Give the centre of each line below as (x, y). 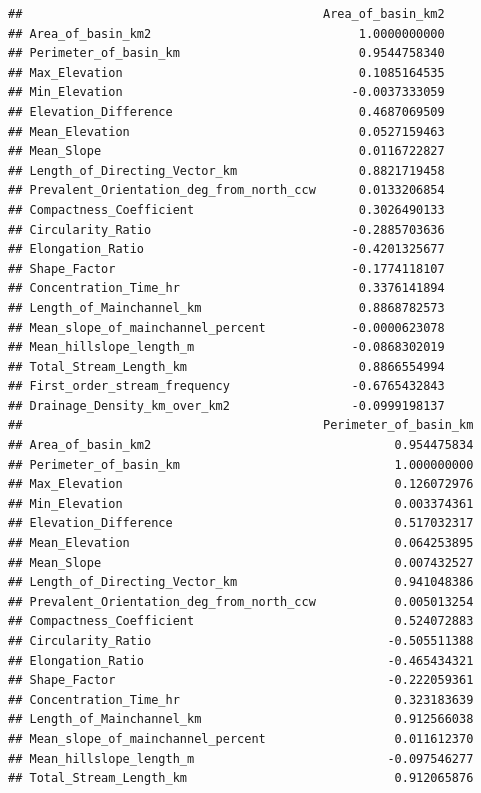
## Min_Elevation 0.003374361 (241, 503)
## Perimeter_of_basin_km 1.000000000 (241, 464)
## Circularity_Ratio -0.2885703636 (226, 229)
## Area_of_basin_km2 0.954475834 (241, 445)
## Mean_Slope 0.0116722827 (226, 151)
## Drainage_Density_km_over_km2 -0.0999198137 (226, 405)
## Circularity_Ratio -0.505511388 (241, 641)
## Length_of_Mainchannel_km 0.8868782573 (226, 307)
